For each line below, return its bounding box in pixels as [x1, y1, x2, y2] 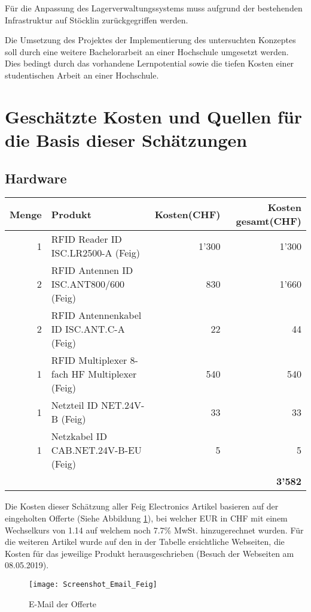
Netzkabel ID [51, 429, 107, 444]
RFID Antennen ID [51, 263, 133, 278]
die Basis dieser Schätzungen [5, 127, 248, 152]
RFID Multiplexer [51, 353, 127, 367]
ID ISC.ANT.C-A [51, 322, 125, 336]
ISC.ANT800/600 [51, 277, 124, 291]
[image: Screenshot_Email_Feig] [29, 580, 157, 589]
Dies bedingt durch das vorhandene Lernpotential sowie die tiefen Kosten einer [5, 57, 294, 70]
